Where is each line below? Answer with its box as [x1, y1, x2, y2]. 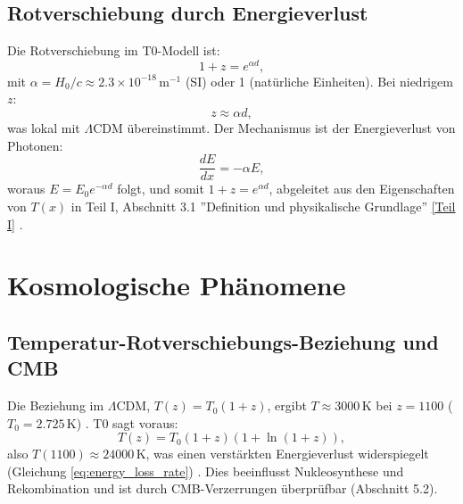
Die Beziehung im [7, 396, 104, 415]
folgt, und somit [117, 179, 204, 198]
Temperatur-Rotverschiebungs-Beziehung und [7, 327, 439, 355]
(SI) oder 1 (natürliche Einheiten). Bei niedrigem [185, 71, 453, 90]
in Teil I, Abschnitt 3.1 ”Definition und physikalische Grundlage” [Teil [70, 196, 456, 215]
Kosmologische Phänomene [7, 267, 346, 303]
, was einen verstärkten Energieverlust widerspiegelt [145, 444, 429, 463]
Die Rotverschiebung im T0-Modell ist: [7, 41, 220, 60]
